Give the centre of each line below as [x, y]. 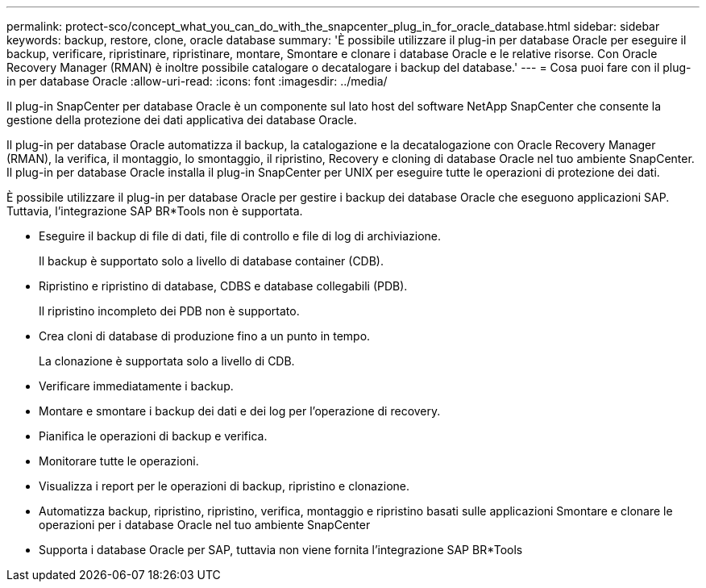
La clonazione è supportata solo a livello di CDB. [167, 361]
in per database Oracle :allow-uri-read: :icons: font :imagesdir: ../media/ [197, 81]
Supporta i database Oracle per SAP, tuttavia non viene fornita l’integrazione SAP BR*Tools [281, 550]
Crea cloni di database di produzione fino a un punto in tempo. [205, 336]
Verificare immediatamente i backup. [136, 386]
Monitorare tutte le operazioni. [119, 461]
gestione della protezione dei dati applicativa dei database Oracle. [182, 120]
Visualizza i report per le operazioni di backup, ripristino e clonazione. [224, 486]
